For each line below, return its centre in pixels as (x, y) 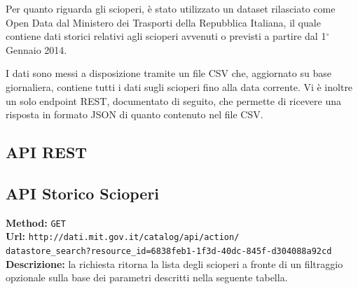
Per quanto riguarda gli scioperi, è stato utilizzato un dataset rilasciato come (171, 8)
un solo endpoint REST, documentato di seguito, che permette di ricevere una (173, 100)
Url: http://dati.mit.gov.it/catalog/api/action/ (123, 236)
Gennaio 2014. (36, 49)
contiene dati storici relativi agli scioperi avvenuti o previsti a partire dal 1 (166, 36)
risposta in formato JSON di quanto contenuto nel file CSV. (135, 114)
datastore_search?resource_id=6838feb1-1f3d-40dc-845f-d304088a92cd (169, 252)
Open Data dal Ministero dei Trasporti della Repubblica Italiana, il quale (163, 22)
